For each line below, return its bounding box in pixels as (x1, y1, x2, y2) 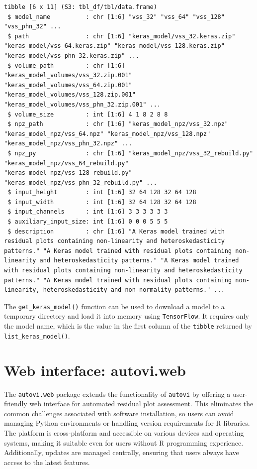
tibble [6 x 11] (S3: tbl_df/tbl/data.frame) (4, 3, 157, 10)
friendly (4, 398, 27, 409)
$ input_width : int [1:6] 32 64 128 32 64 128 (7, 198, 196, 206)
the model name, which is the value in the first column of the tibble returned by (4, 321, 253, 331)
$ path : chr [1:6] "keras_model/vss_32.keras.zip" (7, 32, 236, 40)
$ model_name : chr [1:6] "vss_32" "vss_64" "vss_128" (7, 13, 225, 20)
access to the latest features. (4, 457, 90, 467)
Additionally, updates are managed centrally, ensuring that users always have (4, 447, 239, 458)
